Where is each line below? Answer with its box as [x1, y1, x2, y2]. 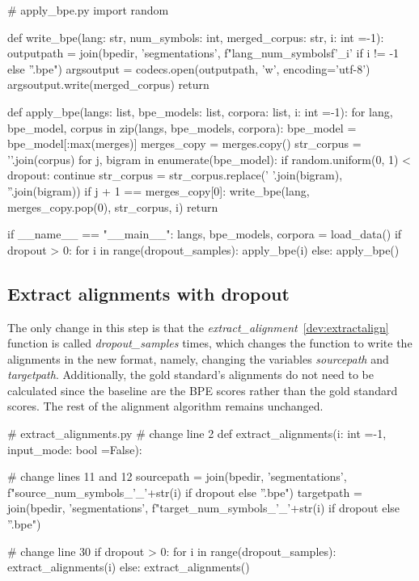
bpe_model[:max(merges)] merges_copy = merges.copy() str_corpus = [7, 135, 362, 152]
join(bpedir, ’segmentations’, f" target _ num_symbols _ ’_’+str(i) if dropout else [7, 499, 400, 516]
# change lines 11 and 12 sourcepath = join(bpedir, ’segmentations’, [7, 468, 347, 485]
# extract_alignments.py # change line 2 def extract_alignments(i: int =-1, [7, 425, 387, 442]
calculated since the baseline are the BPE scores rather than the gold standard [7, 381, 398, 398]
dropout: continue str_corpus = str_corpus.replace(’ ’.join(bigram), [7, 166, 343, 183]
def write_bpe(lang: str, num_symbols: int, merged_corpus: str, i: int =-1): [7, 28, 384, 45]
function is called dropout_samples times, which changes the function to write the [7, 335, 413, 352]
